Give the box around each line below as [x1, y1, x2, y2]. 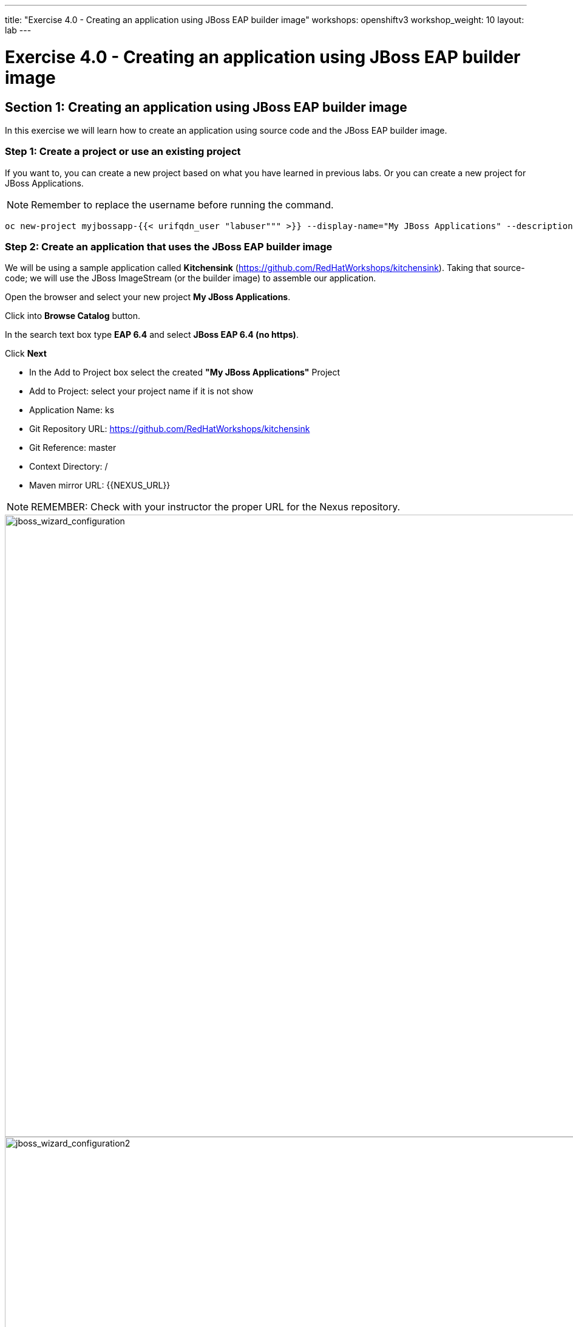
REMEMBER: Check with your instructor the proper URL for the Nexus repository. [31, 501, 401, 513]
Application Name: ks [29, 405, 115, 416]
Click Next [5, 348, 47, 359]
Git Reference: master [29, 442, 117, 453]
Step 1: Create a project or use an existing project [5, 145, 241, 158]
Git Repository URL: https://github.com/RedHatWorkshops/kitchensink [29, 423, 310, 434]
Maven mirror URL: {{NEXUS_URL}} [29, 480, 171, 491]
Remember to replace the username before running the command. [31, 198, 334, 211]
